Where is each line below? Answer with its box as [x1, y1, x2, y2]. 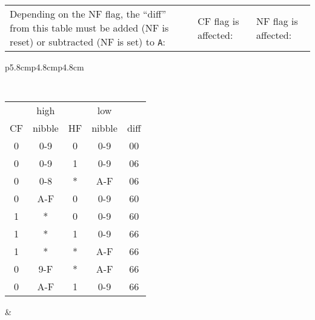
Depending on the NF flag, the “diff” [10, 7, 167, 21]
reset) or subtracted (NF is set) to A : [10, 35, 165, 49]
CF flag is [197, 13, 239, 28]
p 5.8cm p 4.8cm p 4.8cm [5, 61, 84, 73]
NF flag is [256, 13, 298, 28]
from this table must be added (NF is [10, 21, 169, 35]
